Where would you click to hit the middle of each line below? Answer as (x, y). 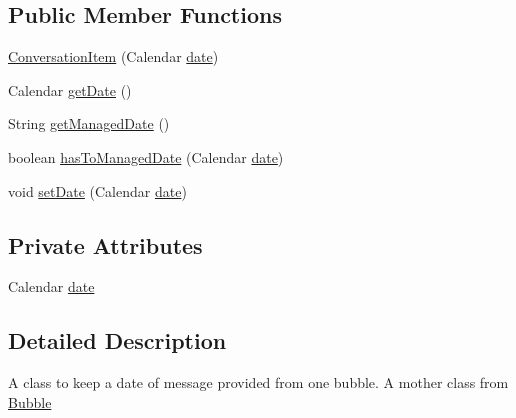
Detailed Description (117, 340)
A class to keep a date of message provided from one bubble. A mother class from (258, 382)
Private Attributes (105, 244)
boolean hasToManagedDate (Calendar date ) (146, 156)
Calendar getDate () (70, 89)
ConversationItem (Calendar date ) (113, 56)
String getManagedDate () (89, 123)
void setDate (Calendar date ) (97, 190)
